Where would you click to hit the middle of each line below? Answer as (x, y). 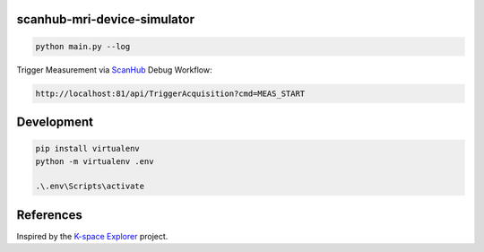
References (49, 215)
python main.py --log (83, 46)
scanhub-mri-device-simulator (105, 19)
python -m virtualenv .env (95, 161)
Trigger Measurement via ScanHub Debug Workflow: (114, 70)
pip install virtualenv (88, 149)
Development (55, 122)
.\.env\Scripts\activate (90, 187)
